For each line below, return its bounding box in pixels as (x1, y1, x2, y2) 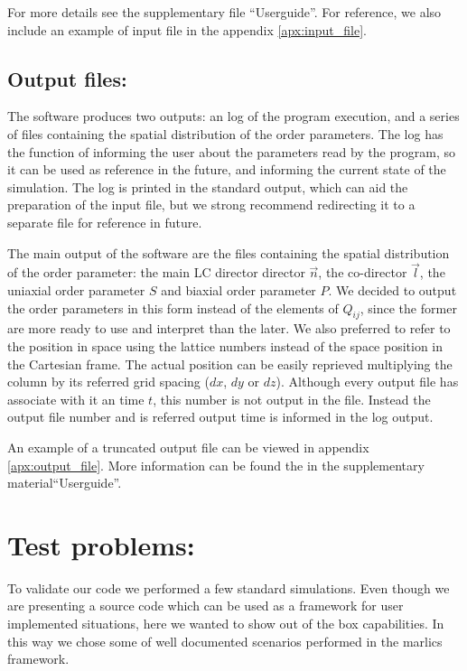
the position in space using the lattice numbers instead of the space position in (7, 336, 444, 355)
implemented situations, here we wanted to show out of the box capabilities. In (7, 614, 444, 632)
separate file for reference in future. (7, 212, 202, 231)
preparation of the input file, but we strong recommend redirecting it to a (7, 195, 416, 214)
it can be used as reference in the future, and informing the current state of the (7, 160, 446, 179)
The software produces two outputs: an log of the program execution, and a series (7, 107, 460, 126)
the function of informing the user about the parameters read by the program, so (7, 142, 455, 161)
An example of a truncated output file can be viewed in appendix (7, 437, 369, 456)
